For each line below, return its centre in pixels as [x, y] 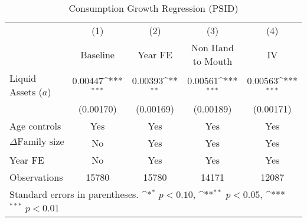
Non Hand [212, 47]
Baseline [97, 54]
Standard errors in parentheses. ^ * [81, 194]
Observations [36, 177]
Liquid [23, 78]
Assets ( [26, 92]
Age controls [35, 126]
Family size [41, 142]
